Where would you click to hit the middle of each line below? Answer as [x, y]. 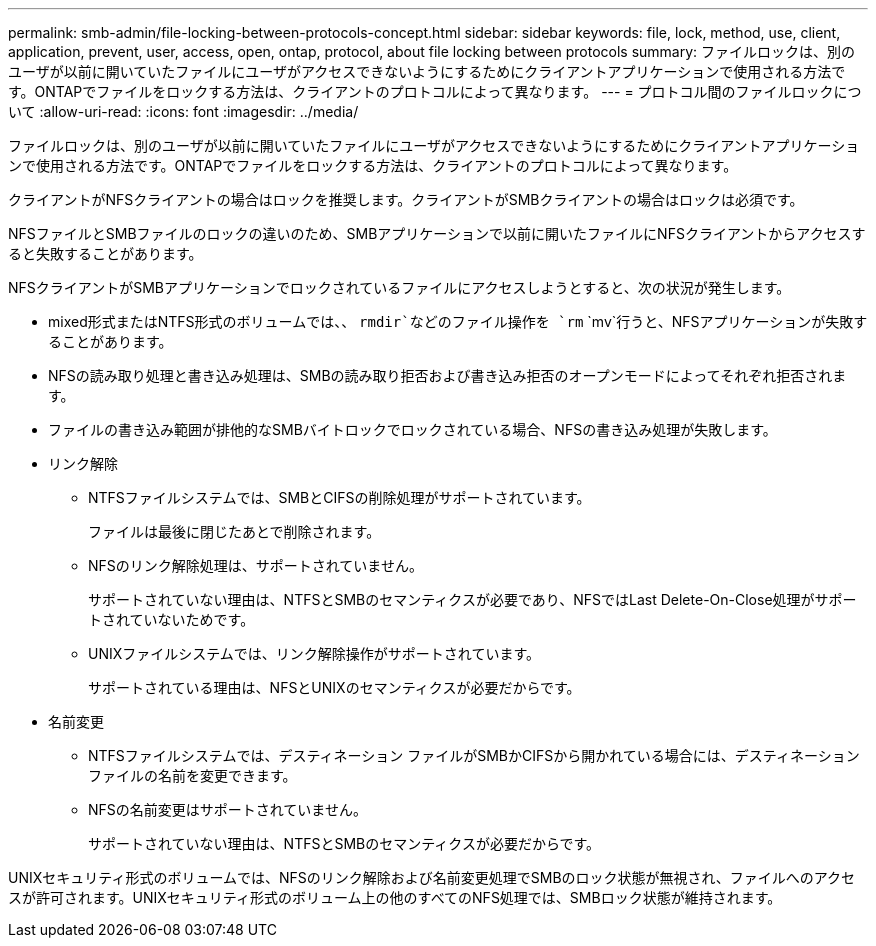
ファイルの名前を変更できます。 [192, 775]
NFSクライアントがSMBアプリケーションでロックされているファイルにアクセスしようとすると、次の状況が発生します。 [399, 287]
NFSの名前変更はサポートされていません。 [227, 809]
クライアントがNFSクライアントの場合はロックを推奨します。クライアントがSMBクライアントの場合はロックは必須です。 [406, 199]
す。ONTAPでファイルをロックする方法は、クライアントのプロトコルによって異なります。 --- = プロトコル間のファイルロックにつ [435, 91]
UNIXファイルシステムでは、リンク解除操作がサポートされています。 [314, 653]
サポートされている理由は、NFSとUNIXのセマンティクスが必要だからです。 [334, 687]
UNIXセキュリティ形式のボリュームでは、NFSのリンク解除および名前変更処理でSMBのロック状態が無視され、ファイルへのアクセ [432, 877]
